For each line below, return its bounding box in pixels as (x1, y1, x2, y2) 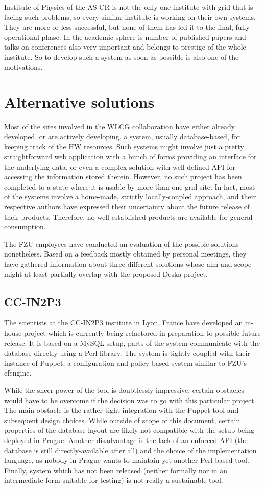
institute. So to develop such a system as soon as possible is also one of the (4, 51, 239, 62)
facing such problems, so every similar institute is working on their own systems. (4, 11, 256, 22)
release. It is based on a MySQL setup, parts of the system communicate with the (4, 337, 260, 348)
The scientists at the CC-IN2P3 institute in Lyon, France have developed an (4, 317, 243, 328)
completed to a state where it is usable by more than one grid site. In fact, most (4, 181, 255, 192)
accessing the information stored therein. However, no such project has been (4, 171, 242, 182)
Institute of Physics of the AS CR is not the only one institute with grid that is (4, 2, 253, 12)
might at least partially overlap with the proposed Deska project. (4, 268, 208, 279)
